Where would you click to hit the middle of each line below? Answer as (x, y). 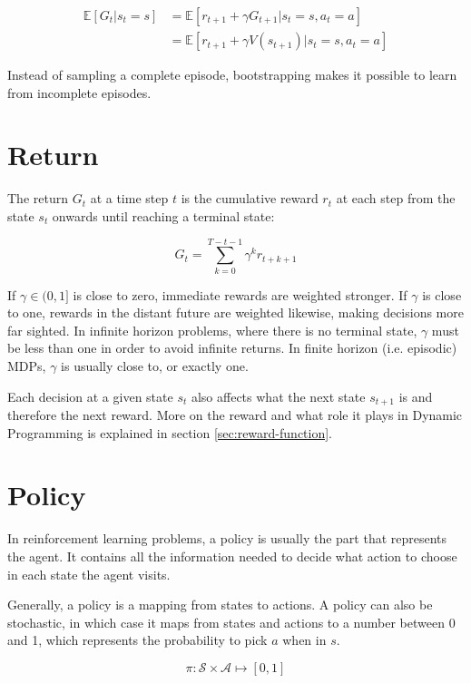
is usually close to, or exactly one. (155, 366)
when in (304, 640)
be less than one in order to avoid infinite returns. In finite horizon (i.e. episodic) (232, 348)
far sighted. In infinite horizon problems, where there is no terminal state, (212, 330)
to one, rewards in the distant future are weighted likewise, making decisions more (235, 312)
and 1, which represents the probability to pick (137, 640)
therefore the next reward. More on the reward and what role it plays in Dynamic (235, 415)
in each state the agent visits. (89, 574)
